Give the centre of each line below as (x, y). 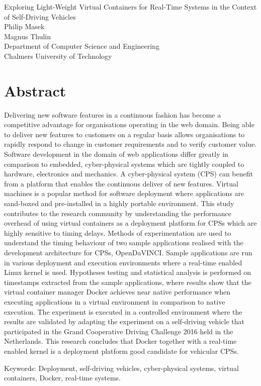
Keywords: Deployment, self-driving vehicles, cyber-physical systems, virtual (121, 368)
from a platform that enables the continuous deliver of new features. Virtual (121, 183)
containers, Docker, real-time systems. (62, 378)
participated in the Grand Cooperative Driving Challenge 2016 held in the (119, 331)
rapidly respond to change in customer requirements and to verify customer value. (130, 144)
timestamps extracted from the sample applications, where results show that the (128, 282)
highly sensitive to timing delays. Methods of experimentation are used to (118, 232)
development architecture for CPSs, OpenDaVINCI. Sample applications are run (128, 252)
